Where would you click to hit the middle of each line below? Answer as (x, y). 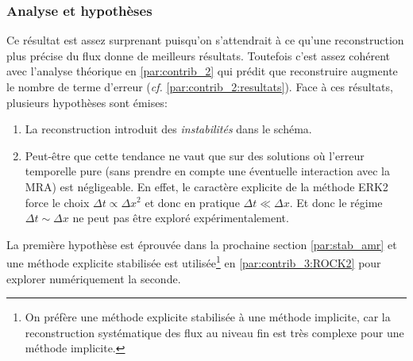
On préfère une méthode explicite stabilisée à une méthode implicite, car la (208, 317)
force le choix (57, 202)
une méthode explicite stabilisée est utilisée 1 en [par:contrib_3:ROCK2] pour (194, 261)
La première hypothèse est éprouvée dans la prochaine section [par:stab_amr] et (202, 244)
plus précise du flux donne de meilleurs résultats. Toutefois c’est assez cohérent (199, 55)
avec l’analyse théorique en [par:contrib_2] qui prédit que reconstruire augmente (202, 71)
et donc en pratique (192, 202)
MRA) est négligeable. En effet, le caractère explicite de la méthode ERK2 (206, 186)
